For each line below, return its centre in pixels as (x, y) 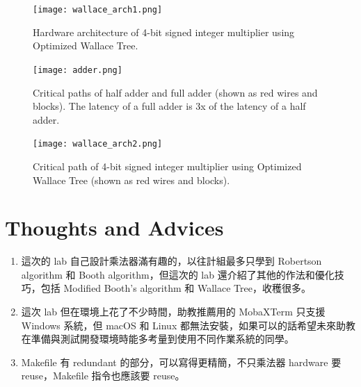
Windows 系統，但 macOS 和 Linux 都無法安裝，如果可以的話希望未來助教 (188, 325)
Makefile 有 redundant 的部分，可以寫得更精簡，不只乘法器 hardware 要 (181, 362)
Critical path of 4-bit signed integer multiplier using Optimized (167, 166)
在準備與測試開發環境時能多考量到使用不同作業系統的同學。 (158, 339)
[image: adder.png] (78, 70)
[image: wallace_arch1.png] (98, 10)
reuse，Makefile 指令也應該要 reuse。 (103, 376)
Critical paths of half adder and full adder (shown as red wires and (175, 92)
